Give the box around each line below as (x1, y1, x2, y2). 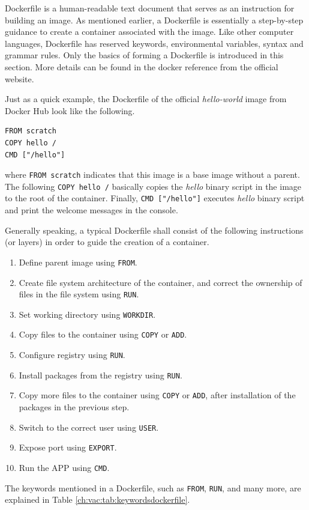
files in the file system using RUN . (19, 288, 139, 300)
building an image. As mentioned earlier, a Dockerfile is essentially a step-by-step (5, 13, 304, 26)
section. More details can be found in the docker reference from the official (5, 60, 278, 73)
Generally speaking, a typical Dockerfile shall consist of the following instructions (5, 223, 304, 236)
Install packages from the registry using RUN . (19, 368, 182, 381)
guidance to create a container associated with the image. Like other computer (5, 25, 294, 38)
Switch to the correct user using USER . (19, 420, 159, 433)
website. (5, 72, 34, 85)
